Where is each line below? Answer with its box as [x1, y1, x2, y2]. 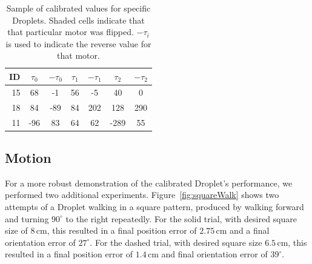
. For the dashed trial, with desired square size [90, 236, 262, 248]
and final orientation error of [161, 248, 268, 260]
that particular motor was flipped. [7, 25, 134, 38]
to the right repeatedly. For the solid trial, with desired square [65, 212, 297, 225]
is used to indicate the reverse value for [5, 37, 151, 50]
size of [5, 224, 28, 237]
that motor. [57, 49, 100, 62]
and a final [230, 224, 270, 237]
